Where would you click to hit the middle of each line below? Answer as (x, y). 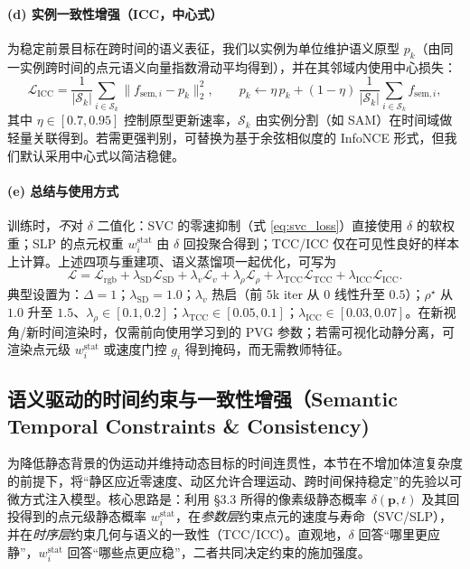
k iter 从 (296, 294)
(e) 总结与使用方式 (63, 190)
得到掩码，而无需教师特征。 (267, 349)
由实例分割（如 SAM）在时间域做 (354, 120)
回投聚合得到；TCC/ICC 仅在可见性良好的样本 (321, 243)
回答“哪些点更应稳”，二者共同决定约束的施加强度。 (219, 552)
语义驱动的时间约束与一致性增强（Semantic (202, 399)
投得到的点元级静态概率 (77, 516)
